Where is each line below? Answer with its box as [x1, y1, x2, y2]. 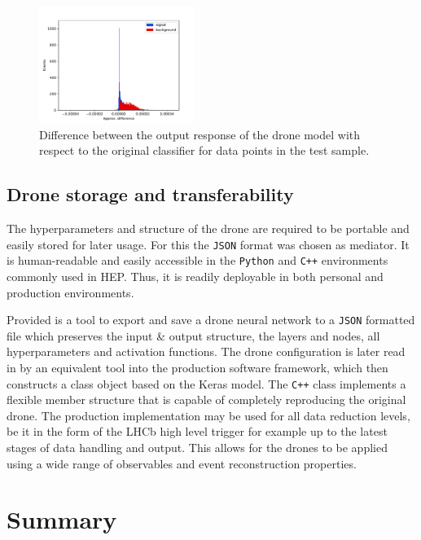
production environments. [7, 283, 134, 301]
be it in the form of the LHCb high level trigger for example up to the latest [7, 423, 388, 440]
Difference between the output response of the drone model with [39, 125, 361, 143]
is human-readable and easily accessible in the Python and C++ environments [7, 252, 388, 269]
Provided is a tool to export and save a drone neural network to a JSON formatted [7, 311, 415, 328]
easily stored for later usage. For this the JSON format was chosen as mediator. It [7, 235, 410, 252]
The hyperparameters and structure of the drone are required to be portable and [7, 220, 410, 237]
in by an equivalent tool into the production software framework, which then [7, 359, 388, 376]
